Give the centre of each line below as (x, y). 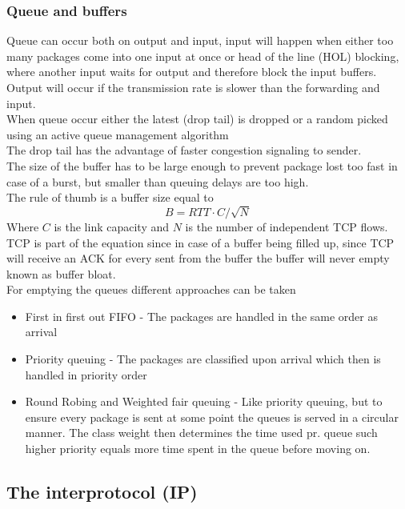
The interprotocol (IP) (102, 492)
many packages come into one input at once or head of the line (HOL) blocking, (203, 56)
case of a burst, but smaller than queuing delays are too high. (158, 181)
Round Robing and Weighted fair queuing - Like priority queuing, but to (204, 401)
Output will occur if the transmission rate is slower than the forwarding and (193, 87)
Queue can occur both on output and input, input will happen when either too (200, 40)
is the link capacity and (112, 226)
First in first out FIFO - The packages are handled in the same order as (201, 316)
